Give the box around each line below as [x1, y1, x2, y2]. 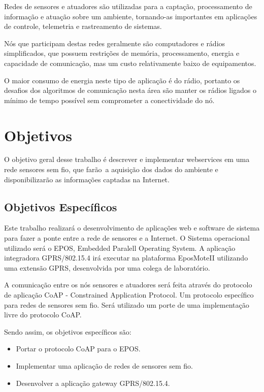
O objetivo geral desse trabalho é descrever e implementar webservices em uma [4, 154, 250, 165]
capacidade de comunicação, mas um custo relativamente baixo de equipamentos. [4, 57, 256, 68]
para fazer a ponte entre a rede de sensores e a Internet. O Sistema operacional [4, 233, 250, 243]
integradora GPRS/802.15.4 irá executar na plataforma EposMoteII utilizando [4, 252, 248, 263]
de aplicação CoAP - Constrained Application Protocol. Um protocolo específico [4, 289, 254, 300]
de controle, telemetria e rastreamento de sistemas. [4, 21, 162, 31]
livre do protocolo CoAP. [4, 309, 82, 320]
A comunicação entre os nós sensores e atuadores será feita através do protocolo [4, 279, 252, 290]
